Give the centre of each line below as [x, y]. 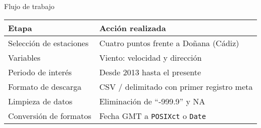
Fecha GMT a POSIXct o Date [152, 115]
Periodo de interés [40, 72]
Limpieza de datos [40, 101]
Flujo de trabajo [29, 6]
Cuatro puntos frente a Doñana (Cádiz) [169, 43]
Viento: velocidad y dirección [150, 57]
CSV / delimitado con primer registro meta [176, 86]
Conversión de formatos [50, 115]
